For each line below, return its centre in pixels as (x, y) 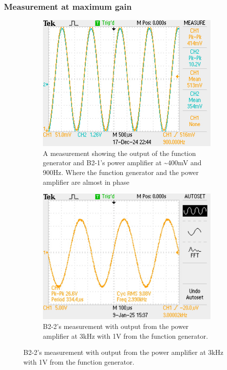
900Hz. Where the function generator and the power (121, 172)
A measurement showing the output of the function (120, 153)
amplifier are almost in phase (86, 182)
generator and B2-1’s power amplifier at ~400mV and (122, 163)
